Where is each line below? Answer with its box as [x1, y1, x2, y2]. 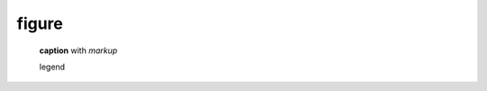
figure [16, 14, 63, 33]
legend [39, 61, 66, 72]
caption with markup [39, 45, 118, 56]
